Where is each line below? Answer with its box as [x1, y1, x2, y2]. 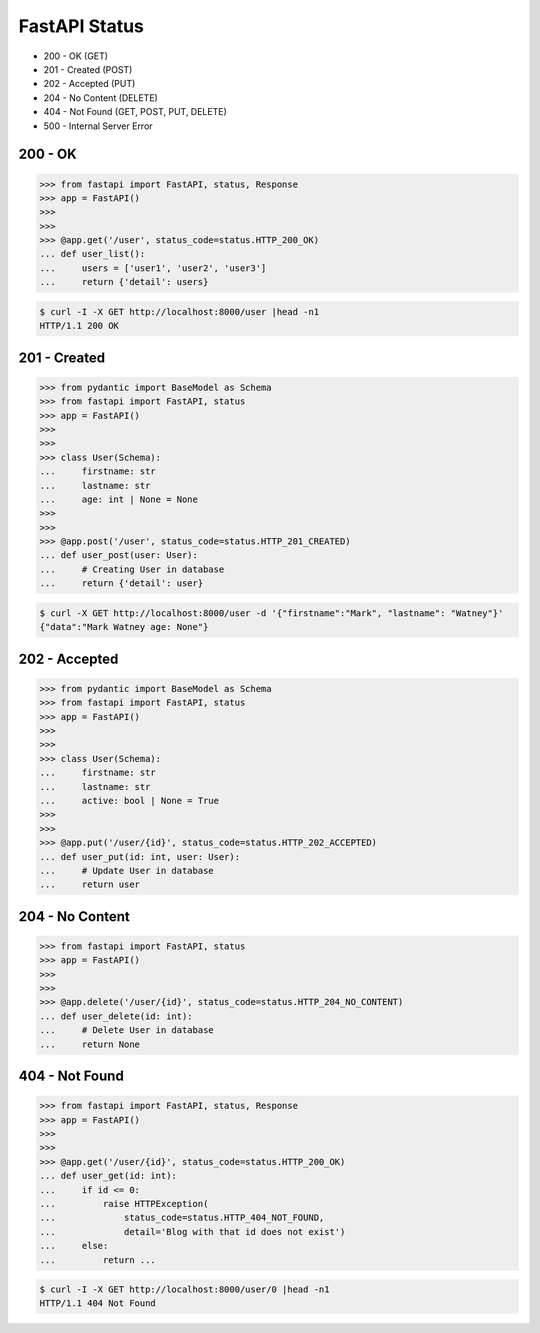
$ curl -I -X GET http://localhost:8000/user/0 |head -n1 [39, 1284, 330, 1295]
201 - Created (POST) [43, 63, 133, 75]
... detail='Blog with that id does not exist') [39, 1226, 346, 1237]
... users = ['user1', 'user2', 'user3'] [39, 262, 267, 274]
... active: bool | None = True [39, 795, 220, 806]
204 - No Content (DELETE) [43, 91, 159, 104]
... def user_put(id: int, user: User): [39, 851, 240, 862]
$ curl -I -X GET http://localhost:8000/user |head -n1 [39, 306, 320, 317]
